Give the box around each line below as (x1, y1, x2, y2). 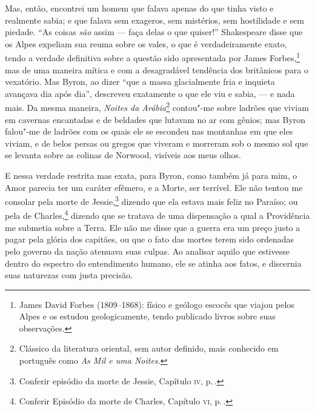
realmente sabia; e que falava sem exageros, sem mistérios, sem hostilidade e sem (5, 13, 304, 26)
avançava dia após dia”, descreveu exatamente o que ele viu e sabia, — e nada (5, 87, 295, 99)
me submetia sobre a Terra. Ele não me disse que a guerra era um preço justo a (5, 221, 300, 233)
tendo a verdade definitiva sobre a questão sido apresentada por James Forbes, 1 (5, 50, 300, 64)
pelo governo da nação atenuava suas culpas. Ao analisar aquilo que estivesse (5, 244, 290, 257)
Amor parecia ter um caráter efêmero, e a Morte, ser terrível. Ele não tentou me (5, 181, 303, 193)
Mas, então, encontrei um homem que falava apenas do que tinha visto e (5, 2, 274, 14)
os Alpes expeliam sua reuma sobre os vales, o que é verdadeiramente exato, (5, 37, 287, 50)
